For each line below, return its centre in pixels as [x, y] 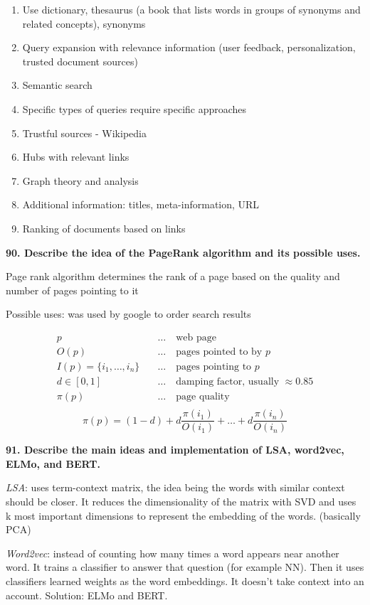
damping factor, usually [228, 382]
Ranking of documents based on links [104, 228]
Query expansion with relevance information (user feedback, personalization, [189, 47]
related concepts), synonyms [84, 23]
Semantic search [57, 85]
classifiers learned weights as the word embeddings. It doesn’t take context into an [185, 580]
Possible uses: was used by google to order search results [128, 314]
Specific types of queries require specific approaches [134, 108]
